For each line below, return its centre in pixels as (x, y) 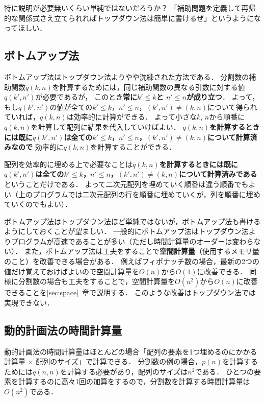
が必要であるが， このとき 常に (86, 97)
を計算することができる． (133, 147)
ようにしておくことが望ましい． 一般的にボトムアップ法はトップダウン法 (126, 231)
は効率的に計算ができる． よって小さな (131, 117)
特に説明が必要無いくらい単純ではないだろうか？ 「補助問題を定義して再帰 (130, 8)
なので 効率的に (37, 147)
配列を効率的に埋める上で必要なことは (68, 164)
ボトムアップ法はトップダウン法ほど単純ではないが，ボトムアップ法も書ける (132, 221)
